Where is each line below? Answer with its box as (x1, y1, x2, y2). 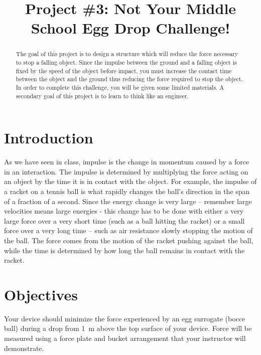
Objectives (4, 284, 78, 304)
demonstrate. (4, 342, 44, 353)
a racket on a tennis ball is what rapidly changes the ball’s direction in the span (4, 186, 250, 197)
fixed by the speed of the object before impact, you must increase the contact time (16, 66, 232, 75)
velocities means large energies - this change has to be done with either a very (4, 206, 244, 216)
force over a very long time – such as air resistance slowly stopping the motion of (4, 225, 253, 236)
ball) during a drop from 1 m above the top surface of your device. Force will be (4, 323, 252, 333)
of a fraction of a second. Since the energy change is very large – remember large (4, 196, 252, 206)
